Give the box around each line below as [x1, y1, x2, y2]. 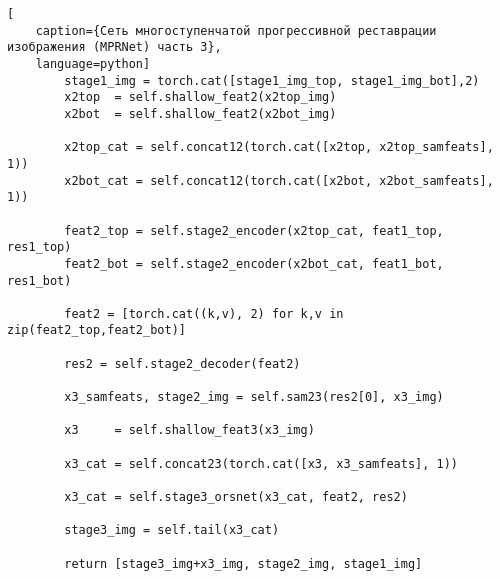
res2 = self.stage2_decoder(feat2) [64, 356, 301, 371]
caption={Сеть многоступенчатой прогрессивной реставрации [35, 23, 437, 38]
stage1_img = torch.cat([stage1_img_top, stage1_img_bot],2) [64, 73, 480, 88]
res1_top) [7, 240, 72, 255]
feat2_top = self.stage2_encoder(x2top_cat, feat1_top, [64, 223, 444, 238]
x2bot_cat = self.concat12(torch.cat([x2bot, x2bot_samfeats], [64, 173, 494, 188]
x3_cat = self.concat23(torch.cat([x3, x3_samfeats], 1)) [64, 456, 459, 471]
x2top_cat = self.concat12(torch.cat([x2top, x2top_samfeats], [64, 140, 494, 155]
